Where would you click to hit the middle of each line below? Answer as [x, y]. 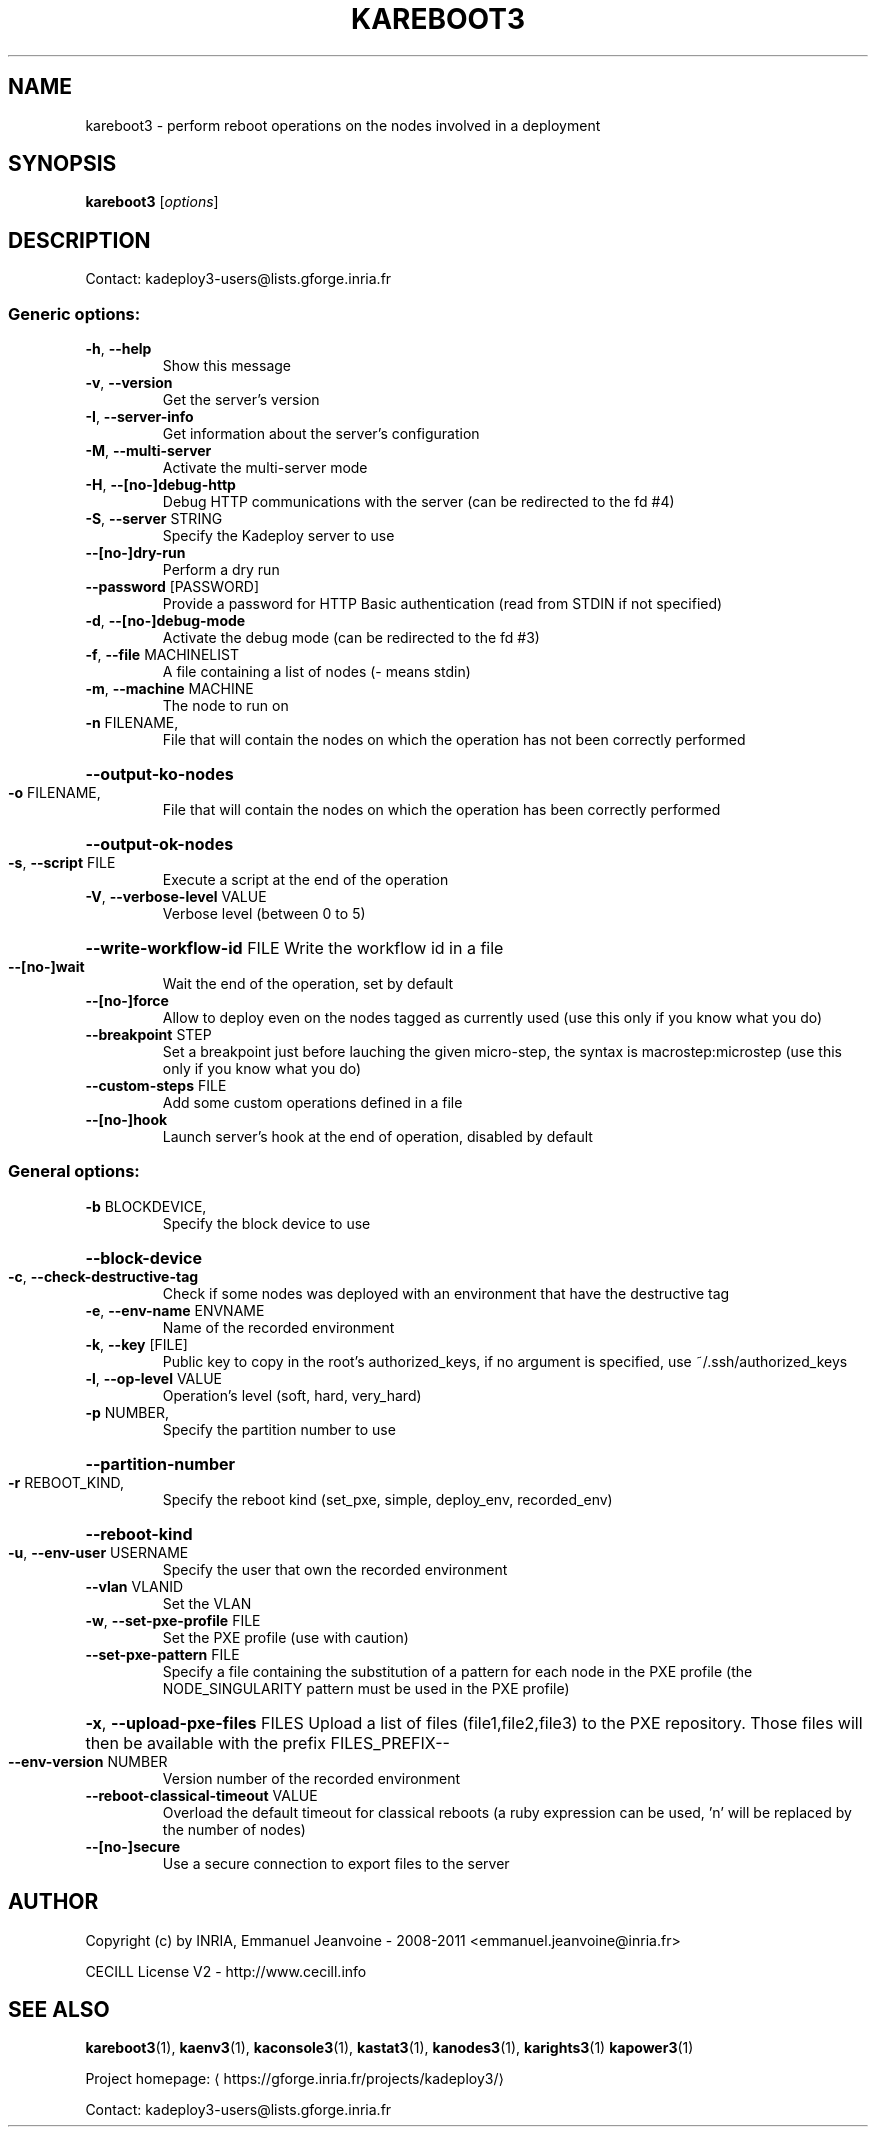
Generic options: [74, 313]
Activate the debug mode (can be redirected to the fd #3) [351, 638]
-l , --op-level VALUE [153, 1378]
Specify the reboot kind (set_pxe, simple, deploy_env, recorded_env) [387, 1499]
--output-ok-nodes [159, 844]
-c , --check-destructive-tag [103, 1276]
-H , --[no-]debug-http [160, 485]
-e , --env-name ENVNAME [175, 1310]
